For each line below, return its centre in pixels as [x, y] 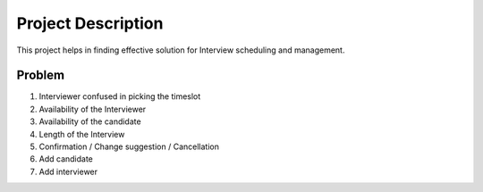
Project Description [90, 23]
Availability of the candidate [90, 121]
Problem [41, 75]
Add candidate [66, 159]
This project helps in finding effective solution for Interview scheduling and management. [181, 50]
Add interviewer [68, 171]
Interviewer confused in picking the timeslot [120, 96]
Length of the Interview [82, 134]
